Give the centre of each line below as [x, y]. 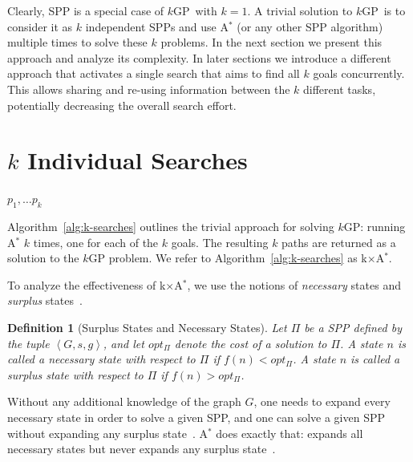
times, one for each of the [96, 242]
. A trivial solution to [300, 10]
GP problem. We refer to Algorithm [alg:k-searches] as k [228, 258]
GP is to [384, 10]
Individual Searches [138, 160]
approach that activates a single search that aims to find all [154, 73]
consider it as [40, 26]
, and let [123, 343]
